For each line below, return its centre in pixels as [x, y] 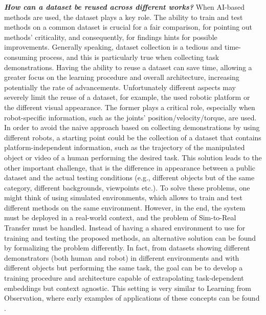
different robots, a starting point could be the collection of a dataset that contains [133, 137]
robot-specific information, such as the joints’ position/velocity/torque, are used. [130, 117]
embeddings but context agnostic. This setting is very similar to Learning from [128, 288]
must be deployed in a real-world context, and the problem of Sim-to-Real [120, 217]
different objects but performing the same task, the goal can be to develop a [124, 268]
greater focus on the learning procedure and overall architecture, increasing [122, 77]
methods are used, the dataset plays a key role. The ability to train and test [124, 17]
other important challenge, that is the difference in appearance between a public [130, 167]
